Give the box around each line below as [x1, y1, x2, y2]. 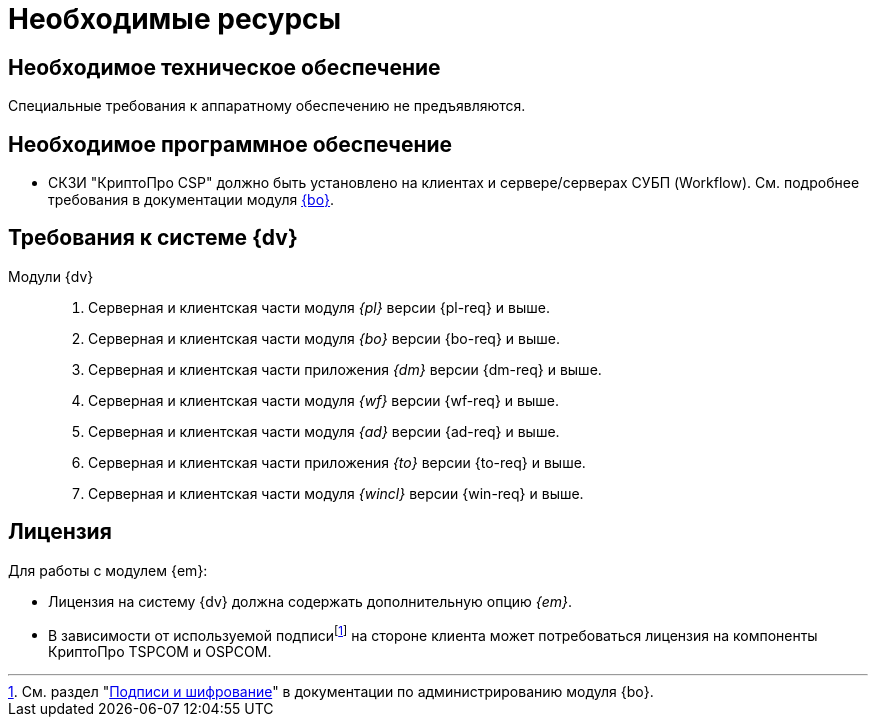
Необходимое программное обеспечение [8, 131, 453, 157]
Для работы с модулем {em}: [8, 561, 208, 579]
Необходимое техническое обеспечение [8, 54, 441, 80]
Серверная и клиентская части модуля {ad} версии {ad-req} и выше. [88, 422, 560, 440]
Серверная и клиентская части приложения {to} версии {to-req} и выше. [88, 453, 586, 471]
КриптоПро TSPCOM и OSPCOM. [48, 643, 272, 661]
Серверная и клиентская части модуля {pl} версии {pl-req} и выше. [88, 298, 550, 316]
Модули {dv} [8, 267, 94, 285]
